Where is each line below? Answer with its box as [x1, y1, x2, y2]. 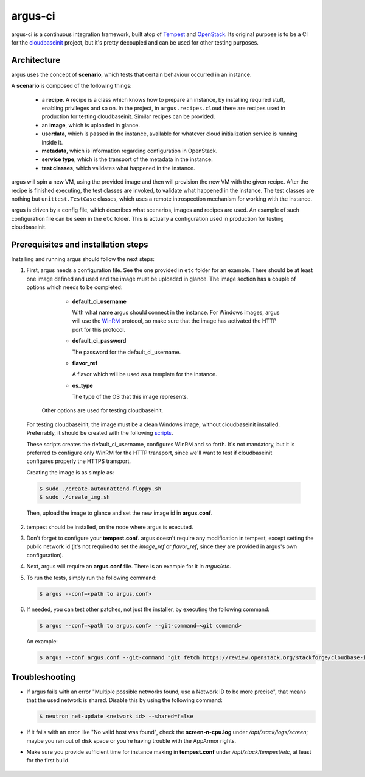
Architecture [11, 55, 61, 65]
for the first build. [26, 757, 70, 764]
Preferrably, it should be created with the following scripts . [26, 429, 173, 437]
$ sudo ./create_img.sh [39, 494, 111, 501]
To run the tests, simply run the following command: [26, 574, 157, 581]
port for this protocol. [72, 326, 126, 333]
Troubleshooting [11, 671, 76, 682]
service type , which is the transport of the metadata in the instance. [41, 156, 213, 163]
